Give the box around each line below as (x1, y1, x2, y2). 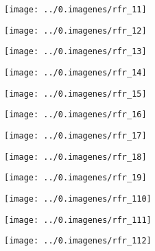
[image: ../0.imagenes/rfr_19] (4, 173, 147, 183)
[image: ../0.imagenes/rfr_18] (4, 152, 147, 162)
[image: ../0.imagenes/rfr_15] (4, 88, 147, 99)
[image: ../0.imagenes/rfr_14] (4, 67, 147, 77)
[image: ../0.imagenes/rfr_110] (4, 193, 152, 204)
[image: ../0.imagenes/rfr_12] (4, 25, 147, 36)
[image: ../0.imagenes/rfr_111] (4, 215, 152, 225)
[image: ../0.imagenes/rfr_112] (4, 236, 152, 246)
